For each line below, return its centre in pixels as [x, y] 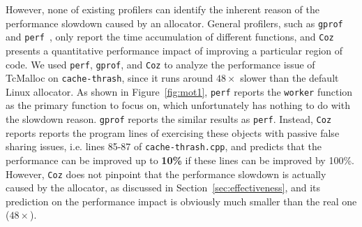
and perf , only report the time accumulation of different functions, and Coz [170, 37]
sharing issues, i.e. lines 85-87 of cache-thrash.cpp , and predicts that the [164, 146]
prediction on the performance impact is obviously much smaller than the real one [181, 201]
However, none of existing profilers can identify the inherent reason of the [163, 9]
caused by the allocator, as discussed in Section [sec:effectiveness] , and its [163, 188]
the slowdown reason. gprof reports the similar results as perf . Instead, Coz [169, 119]
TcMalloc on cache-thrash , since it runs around [110, 78]
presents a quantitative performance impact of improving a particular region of [174, 50]
